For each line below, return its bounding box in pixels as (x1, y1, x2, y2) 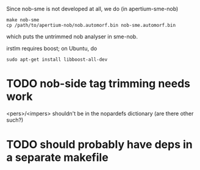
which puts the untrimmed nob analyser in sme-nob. (6, 33, 138, 40)
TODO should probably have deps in (6, 138, 193, 152)
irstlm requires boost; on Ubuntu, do (6, 45, 98, 52)
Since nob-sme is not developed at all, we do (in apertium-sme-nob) (6, 5, 179, 12)
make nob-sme (6, 17, 40, 23)
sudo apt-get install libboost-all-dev (6, 57, 108, 63)
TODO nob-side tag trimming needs (6, 77, 191, 91)
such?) (6, 116, 24, 124)
